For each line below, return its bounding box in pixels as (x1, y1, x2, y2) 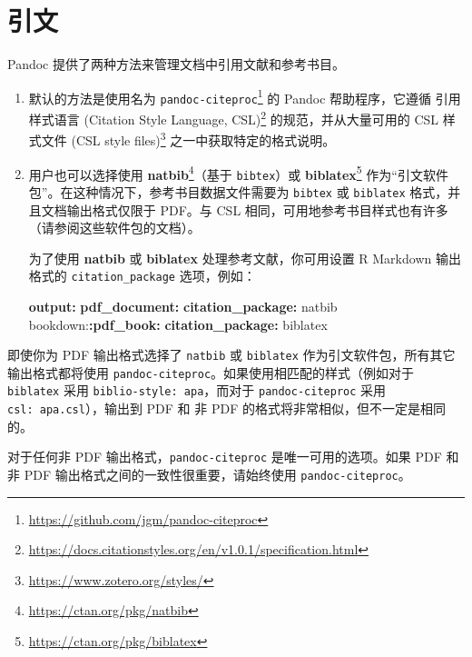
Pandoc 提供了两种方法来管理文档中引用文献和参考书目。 (7, 55, 345, 74)
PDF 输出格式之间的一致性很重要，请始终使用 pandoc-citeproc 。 (24, 465, 411, 483)
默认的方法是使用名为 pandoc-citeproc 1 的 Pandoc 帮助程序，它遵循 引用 (28, 85, 461, 107)
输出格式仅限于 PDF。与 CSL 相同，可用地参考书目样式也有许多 (66, 200, 448, 219)
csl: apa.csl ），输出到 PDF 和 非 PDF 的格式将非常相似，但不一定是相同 (7, 399, 446, 418)
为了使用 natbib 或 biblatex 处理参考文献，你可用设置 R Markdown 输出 (28, 248, 461, 267)
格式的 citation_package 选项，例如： (28, 266, 256, 285)
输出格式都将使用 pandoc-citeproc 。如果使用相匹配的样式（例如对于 (7, 363, 415, 382)
